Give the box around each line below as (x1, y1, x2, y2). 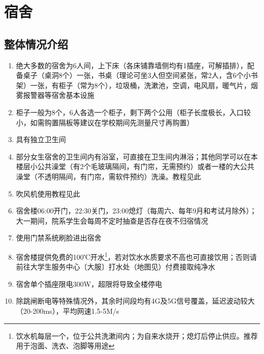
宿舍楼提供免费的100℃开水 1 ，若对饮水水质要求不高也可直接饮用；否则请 (16, 250, 257, 262)
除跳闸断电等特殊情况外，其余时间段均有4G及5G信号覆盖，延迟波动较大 (16, 295, 255, 306)
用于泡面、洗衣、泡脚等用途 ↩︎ (16, 340, 115, 351)
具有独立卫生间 (16, 134, 66, 145)
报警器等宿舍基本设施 (23, 90, 94, 100)
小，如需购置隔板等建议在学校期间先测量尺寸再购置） (16, 117, 194, 127)
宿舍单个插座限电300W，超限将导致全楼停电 (16, 278, 162, 289)
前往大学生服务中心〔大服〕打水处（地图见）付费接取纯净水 (16, 261, 215, 272)
